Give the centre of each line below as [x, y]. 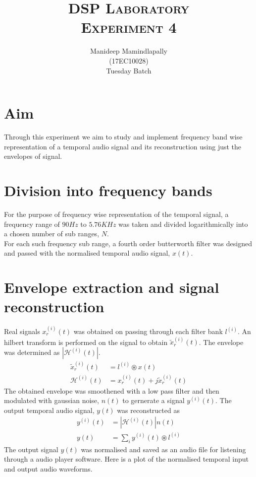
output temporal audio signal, [49, 410]
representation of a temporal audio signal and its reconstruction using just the [123, 146]
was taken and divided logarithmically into [183, 224]
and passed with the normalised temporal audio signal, [87, 253]
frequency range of [32, 224]
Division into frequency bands [108, 190]
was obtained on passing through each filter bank [148, 331]
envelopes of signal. [33, 156]
